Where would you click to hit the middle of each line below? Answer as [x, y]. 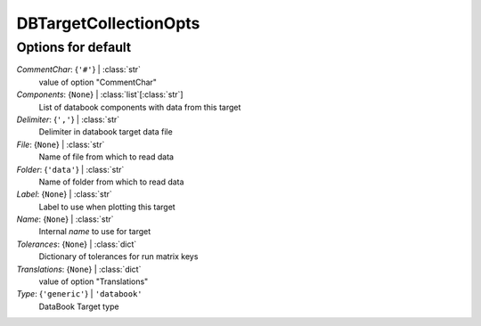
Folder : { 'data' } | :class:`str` [70, 169]
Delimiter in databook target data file [106, 132]
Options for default [74, 47]
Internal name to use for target [95, 232]
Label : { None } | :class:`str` [65, 194]
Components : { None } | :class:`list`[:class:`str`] [100, 94]
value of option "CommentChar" [98, 82]
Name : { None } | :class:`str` [65, 219]
